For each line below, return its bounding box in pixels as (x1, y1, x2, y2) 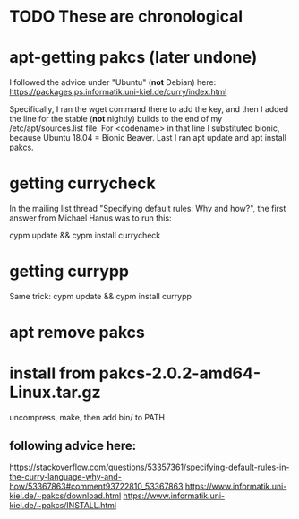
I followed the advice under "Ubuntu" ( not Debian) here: (9, 77, 217, 88)
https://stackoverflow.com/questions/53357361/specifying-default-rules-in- (9, 462, 290, 472)
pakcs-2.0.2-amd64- (98, 363, 261, 384)
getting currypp (9, 262, 130, 281)
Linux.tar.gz (9, 383, 101, 402)
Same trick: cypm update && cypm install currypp (9, 291, 192, 301)
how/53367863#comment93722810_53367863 (9, 480, 184, 491)
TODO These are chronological (9, 6, 243, 27)
